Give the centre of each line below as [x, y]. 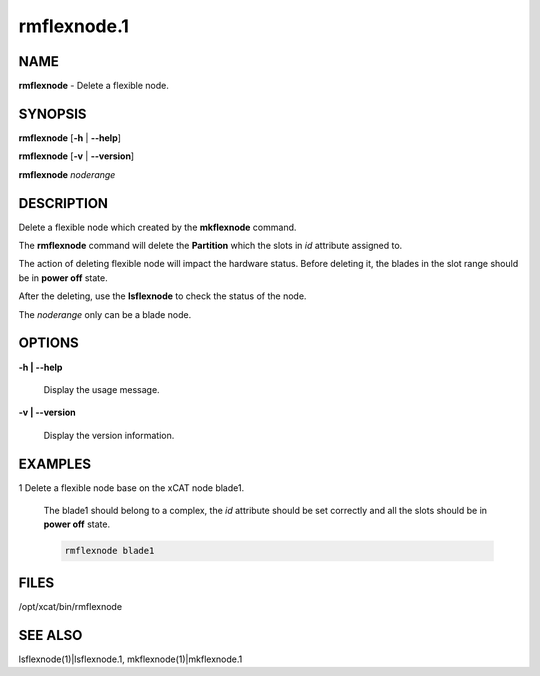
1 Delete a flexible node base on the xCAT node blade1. [131, 487]
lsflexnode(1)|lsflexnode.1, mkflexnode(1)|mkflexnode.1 [130, 659]
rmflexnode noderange [67, 174]
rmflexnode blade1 [109, 551]
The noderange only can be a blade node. [105, 314]
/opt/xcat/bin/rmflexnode [70, 606]
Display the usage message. [101, 389]
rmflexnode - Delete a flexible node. [94, 86]
